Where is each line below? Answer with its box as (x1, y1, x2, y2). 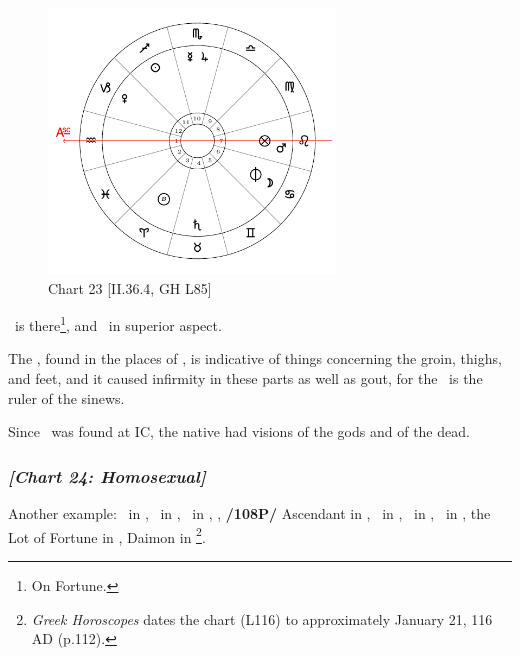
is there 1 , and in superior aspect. (14, 312, 222, 335)
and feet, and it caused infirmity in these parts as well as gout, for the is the (8, 368, 483, 389)
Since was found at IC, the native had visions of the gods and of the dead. (8, 421, 470, 442)
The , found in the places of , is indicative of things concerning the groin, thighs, (8, 348, 502, 369)
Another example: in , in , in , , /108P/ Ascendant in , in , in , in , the (8, 503, 491, 524)
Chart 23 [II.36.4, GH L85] (48, 277, 212, 298)
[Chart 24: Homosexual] (8, 463, 206, 488)
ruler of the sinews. (8, 387, 125, 408)
